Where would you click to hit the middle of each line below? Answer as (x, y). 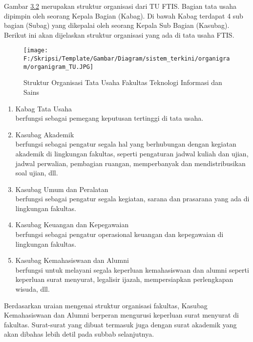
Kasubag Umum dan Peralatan (62, 189)
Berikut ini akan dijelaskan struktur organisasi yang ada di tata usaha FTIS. (119, 34)
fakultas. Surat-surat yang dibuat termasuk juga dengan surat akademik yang (120, 324)
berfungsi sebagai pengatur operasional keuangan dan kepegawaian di (119, 234)
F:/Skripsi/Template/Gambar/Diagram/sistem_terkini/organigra (127, 59)
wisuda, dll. (32, 289)
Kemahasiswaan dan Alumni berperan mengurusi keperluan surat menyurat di (121, 315)
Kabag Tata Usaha (43, 108)
